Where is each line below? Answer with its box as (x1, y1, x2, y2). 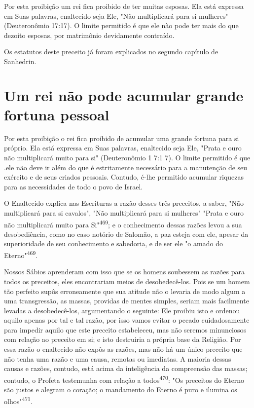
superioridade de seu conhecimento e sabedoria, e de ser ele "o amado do (4, 238, 223, 249)
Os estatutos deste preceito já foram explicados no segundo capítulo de (4, 46, 218, 57)
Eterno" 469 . (4, 249, 38, 260)
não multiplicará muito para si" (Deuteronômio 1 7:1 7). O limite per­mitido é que (4, 152, 251, 163)
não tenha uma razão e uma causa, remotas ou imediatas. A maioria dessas (4, 353, 231, 364)
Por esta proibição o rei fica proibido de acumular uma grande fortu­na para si (4, 133, 239, 143)
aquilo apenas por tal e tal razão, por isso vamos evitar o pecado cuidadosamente (4, 315, 250, 325)
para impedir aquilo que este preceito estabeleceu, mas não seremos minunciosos (4, 324, 247, 334)
